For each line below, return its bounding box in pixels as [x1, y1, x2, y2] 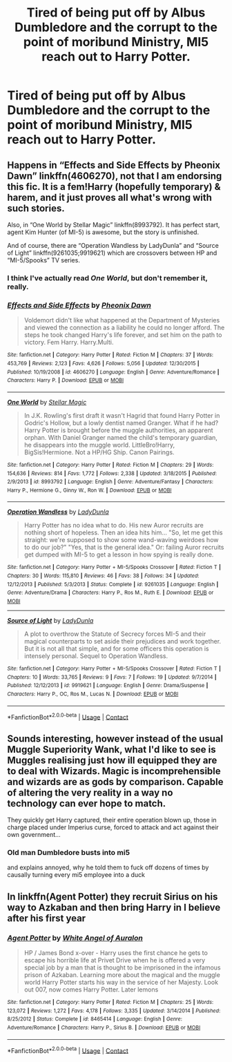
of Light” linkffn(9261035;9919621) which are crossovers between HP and [7, 249, 217, 257]
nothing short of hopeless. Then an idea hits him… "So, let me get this [23, 528, 223, 537]
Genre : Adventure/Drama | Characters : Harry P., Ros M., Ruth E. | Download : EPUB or [7, 589, 214, 597]
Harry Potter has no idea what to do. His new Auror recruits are [23, 521, 204, 530]
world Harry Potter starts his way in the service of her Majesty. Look [23, 978, 219, 987]
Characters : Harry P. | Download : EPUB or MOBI [7, 377, 124, 384]
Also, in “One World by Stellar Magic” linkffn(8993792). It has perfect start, [7, 221, 220, 229]
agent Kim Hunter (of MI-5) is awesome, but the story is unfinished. [7, 228, 199, 236]
